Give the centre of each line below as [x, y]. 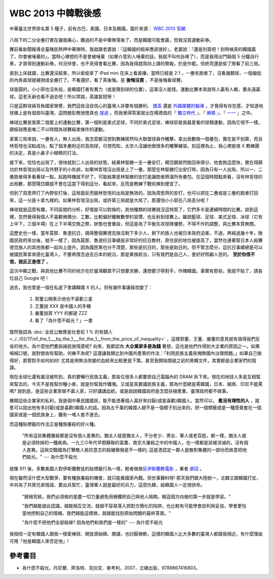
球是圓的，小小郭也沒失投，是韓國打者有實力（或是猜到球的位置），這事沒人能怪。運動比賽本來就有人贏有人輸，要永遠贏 [135, 90]
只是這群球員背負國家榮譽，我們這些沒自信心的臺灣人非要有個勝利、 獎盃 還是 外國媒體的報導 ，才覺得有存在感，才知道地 [136, 106]
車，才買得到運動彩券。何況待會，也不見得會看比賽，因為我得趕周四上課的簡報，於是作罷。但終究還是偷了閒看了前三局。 [136, 64]
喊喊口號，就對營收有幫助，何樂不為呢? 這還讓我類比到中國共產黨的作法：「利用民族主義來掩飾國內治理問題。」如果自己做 [136, 353]
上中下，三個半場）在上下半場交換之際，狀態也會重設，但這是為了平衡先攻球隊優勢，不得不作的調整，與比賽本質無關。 [134, 223]
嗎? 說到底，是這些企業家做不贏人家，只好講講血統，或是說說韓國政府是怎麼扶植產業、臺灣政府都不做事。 [120, 391]
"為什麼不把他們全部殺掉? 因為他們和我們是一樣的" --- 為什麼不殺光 [93, 522]
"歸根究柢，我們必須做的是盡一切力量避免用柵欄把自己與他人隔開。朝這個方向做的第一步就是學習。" [126, 497]
